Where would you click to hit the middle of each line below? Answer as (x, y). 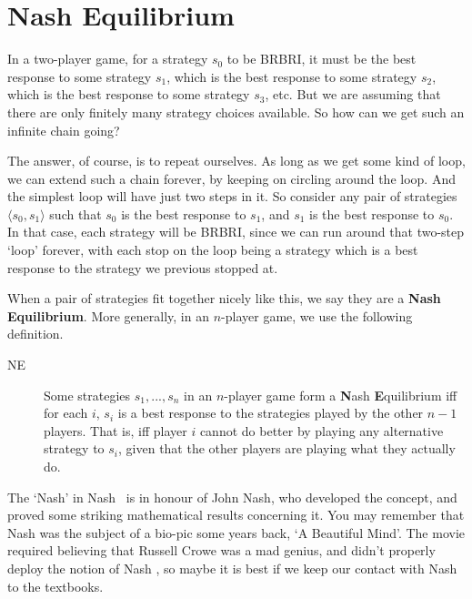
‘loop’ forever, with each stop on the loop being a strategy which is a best (213, 250)
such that (75, 213)
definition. (35, 334)
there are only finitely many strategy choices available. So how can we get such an (236, 112)
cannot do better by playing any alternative (321, 430)
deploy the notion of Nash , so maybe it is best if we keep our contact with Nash (232, 568)
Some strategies (87, 395)
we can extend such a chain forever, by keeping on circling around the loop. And (231, 178)
